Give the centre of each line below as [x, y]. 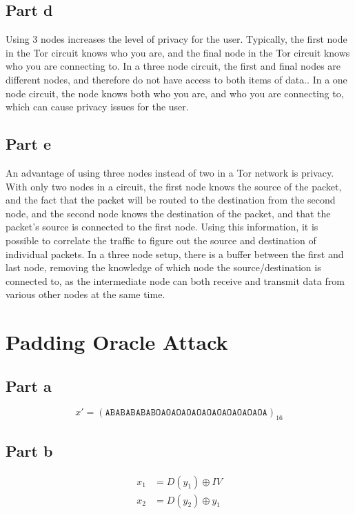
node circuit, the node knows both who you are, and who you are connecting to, [175, 93]
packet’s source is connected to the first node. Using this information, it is [162, 227]
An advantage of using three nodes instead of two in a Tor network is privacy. [170, 172]
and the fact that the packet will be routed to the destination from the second [171, 200]
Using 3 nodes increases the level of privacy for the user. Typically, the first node [176, 39]
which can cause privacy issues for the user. [97, 107]
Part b [29, 450]
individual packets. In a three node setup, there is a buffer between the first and [175, 254]
